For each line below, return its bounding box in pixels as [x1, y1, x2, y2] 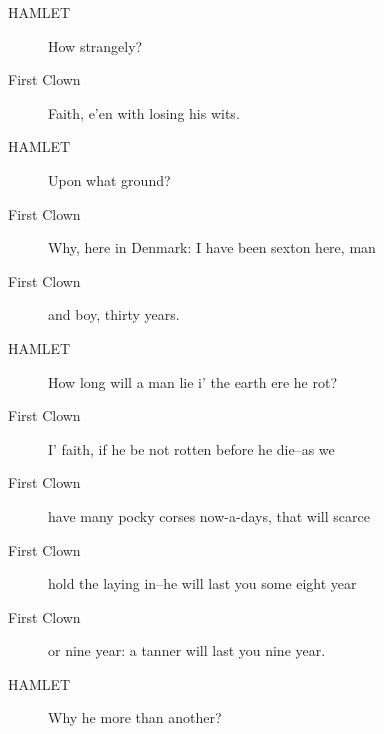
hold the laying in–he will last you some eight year [48, 573, 357, 594]
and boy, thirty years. [48, 304, 180, 325]
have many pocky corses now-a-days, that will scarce [48, 505, 370, 526]
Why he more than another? [48, 707, 222, 728]
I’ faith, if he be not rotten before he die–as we [48, 438, 335, 459]
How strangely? [48, 35, 143, 56]
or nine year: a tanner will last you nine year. [48, 640, 326, 661]
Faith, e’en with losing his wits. [48, 102, 240, 123]
